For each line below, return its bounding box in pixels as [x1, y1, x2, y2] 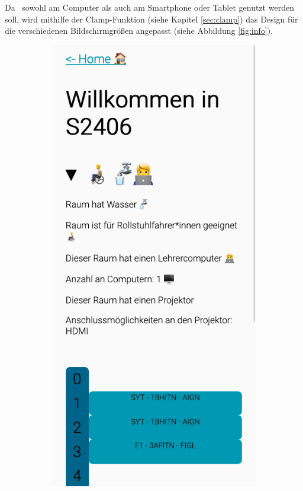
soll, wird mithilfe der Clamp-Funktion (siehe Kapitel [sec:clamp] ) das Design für [5, 12, 298, 25]
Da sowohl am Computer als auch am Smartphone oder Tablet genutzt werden [5, 1, 294, 13]
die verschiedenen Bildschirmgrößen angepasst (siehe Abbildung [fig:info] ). [5, 24, 273, 37]
